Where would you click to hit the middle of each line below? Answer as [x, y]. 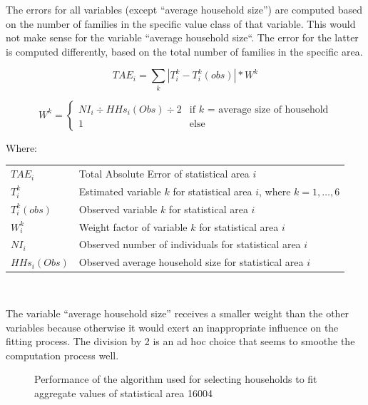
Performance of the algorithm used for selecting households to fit [176, 379]
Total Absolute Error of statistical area [164, 174]
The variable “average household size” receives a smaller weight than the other [178, 313]
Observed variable [118, 209]
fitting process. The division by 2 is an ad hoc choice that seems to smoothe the [180, 341]
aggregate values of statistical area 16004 [123, 393]
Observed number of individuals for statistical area [190, 244]
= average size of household [268, 109]
